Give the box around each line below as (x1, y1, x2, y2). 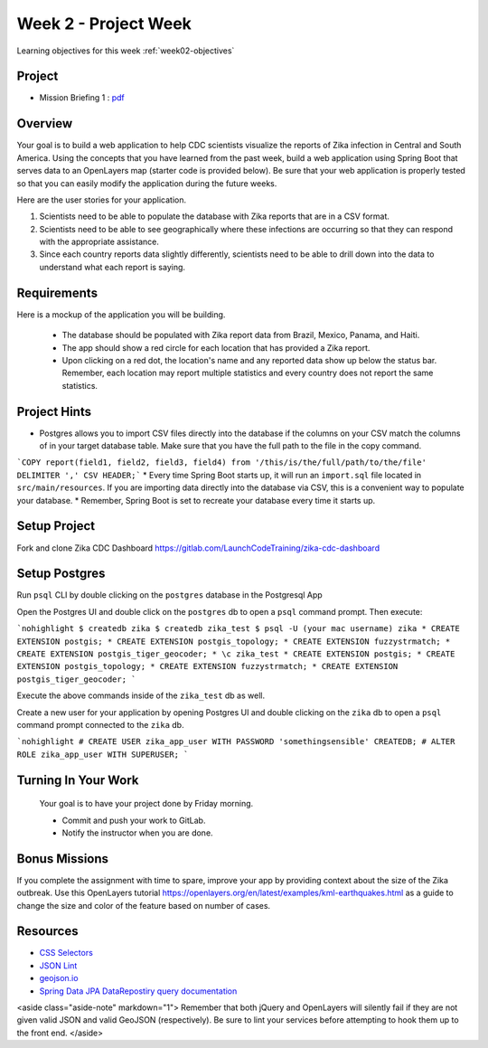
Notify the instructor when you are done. (61, 827, 213, 838)
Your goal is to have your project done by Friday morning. (39, 798, 254, 809)
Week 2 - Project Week (16, 14, 192, 33)
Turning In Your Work (16, 772, 139, 788)
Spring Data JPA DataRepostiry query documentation (39, 986, 238, 996)
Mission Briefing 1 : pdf (39, 92, 126, 103)
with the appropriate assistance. (39, 236, 160, 248)
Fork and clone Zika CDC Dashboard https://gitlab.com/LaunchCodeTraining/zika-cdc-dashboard (16, 543, 380, 553)
